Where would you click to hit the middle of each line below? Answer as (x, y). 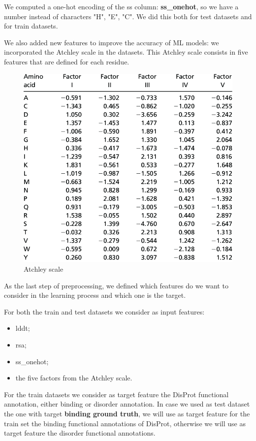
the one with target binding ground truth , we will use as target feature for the (127, 413)
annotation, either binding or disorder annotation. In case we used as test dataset (127, 404)
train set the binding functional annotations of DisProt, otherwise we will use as (125, 423)
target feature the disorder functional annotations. (80, 433)
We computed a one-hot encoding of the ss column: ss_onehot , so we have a (121, 6)
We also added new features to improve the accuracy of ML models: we (112, 42)
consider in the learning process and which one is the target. (95, 295)
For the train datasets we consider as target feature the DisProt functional (116, 394)
